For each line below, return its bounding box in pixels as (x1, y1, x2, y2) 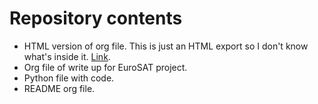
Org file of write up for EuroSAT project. (23, 61, 188, 73)
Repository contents (9, 7, 183, 30)
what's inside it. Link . (23, 50, 111, 62)
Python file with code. (23, 72, 115, 84)
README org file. (23, 82, 96, 94)
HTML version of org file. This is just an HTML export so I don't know (23, 40, 309, 52)
